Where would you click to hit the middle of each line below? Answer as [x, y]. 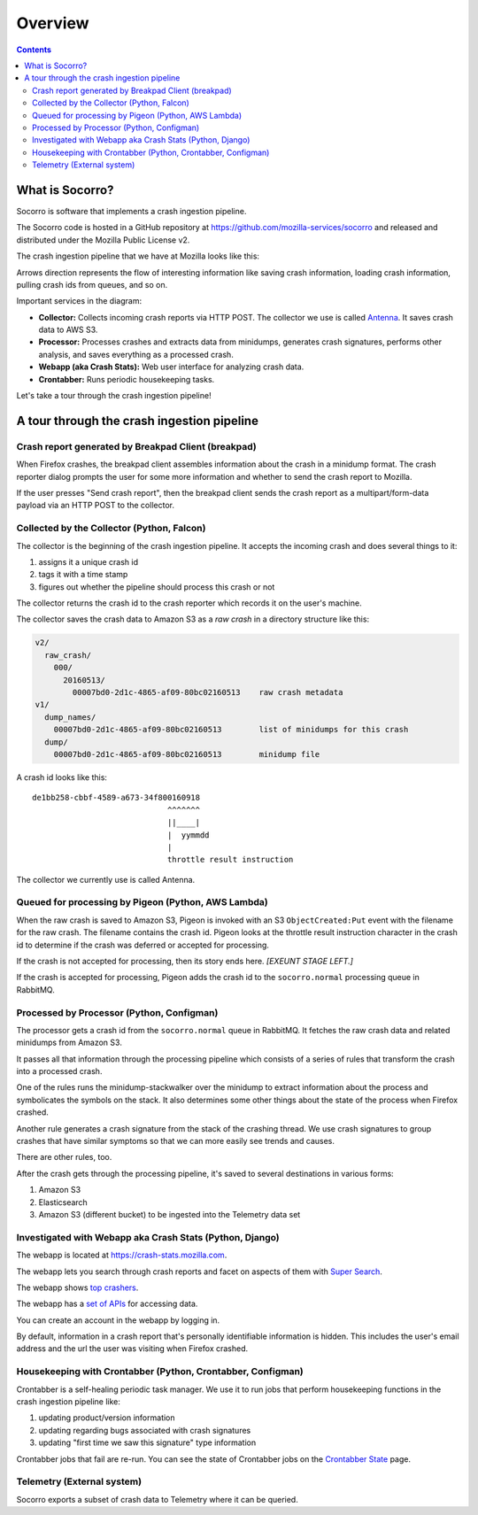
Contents [34, 50]
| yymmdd [188, 835]
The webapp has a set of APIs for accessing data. [107, 1304]
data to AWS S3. [68, 330]
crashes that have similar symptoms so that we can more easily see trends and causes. [176, 1141]
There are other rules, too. [64, 1157]
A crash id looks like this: [62, 777]
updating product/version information [107, 1418]
